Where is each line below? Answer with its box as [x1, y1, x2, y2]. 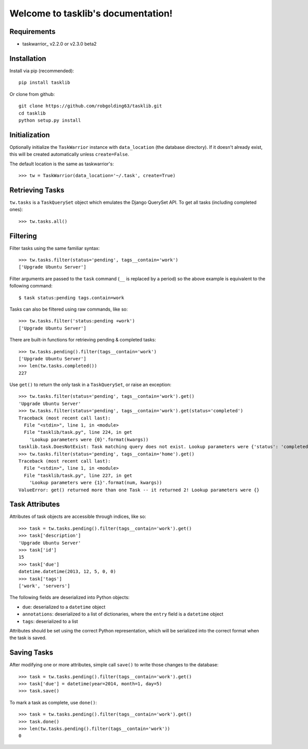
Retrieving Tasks [9, 185, 65, 195]
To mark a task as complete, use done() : [9, 699, 97, 705]
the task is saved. [9, 635, 47, 641]
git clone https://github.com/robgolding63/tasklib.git [18, 103, 162, 109]
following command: [9, 283, 53, 289]
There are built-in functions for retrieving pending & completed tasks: [9, 337, 157, 343]
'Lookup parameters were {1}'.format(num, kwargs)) [29, 480, 162, 486]
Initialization [9, 130, 50, 139]
